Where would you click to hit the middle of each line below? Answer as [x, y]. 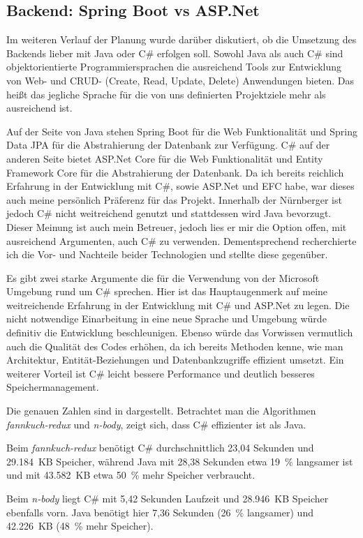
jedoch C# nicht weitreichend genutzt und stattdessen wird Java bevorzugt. [169, 213]
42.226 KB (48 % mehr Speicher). [80, 526]
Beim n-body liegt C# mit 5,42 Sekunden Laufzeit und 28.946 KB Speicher [168, 499]
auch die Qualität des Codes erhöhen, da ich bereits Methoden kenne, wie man [175, 346]
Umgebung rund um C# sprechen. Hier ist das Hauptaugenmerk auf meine [167, 291]
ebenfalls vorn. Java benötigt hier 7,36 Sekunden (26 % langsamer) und [160, 512]
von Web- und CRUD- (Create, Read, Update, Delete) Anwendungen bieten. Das [180, 80]
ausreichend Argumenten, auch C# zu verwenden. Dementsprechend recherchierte [181, 240]
